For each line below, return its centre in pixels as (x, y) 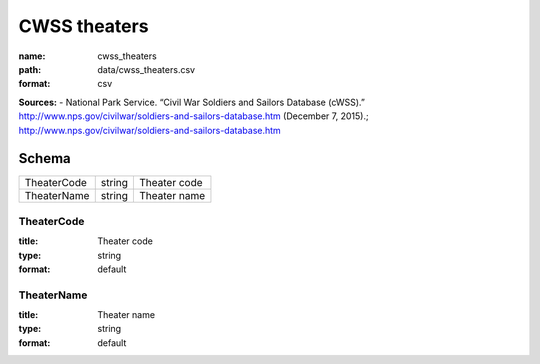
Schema (45, 158)
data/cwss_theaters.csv (146, 69)
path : (30, 69)
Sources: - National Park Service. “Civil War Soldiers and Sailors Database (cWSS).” (191, 102)
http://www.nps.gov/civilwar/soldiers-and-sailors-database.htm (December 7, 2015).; (193, 116)
